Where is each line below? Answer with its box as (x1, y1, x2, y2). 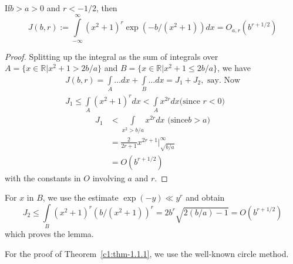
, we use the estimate (42, 191, 119, 204)
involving (92, 171, 125, 184)
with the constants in (5, 171, 81, 184)
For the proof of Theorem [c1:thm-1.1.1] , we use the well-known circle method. (5, 247, 289, 259)
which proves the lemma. (5, 228, 94, 240)
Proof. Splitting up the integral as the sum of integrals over (5, 50, 218, 62)
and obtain (186, 191, 225, 204)
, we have (217, 62, 251, 74)
